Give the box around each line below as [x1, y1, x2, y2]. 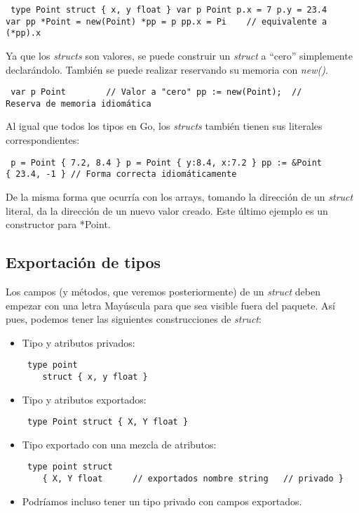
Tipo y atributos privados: [22, 335, 135, 349]
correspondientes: [6, 133, 80, 147]
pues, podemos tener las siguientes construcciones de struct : [6, 312, 262, 326]
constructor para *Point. [6, 217, 111, 232]
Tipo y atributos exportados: [22, 392, 147, 406]
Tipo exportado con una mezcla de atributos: [22, 437, 217, 451]
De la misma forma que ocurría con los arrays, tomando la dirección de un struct [6, 189, 353, 204]
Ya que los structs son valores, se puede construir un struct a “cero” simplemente [6, 48, 353, 62]
